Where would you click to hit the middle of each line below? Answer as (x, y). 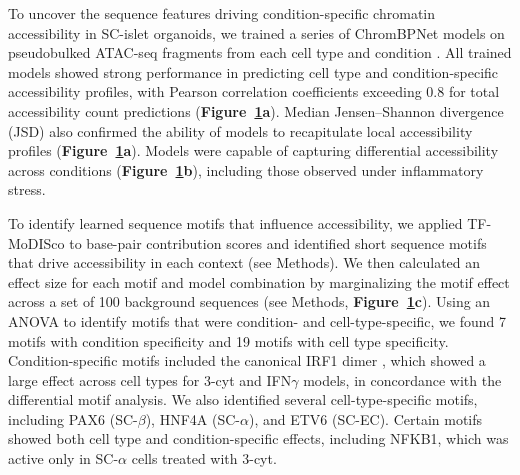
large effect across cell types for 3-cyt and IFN (150, 379)
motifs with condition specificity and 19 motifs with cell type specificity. (228, 340)
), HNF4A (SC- (192, 418)
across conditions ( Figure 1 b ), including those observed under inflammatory (246, 169)
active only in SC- (63, 458)
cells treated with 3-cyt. (204, 458)
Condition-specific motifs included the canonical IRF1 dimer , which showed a (247, 360)
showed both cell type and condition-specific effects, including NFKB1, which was (258, 438)
